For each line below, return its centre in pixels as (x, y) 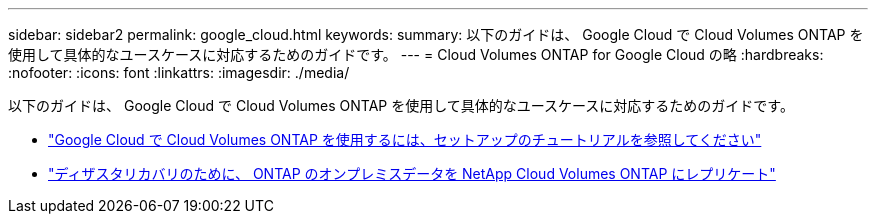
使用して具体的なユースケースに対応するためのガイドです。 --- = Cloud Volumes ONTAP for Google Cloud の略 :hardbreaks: (416, 54)
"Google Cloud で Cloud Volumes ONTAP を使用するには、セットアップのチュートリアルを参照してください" (405, 139)
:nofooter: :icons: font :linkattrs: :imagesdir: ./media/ (179, 72)
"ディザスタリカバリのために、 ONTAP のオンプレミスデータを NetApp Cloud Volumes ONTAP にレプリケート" (412, 173)
